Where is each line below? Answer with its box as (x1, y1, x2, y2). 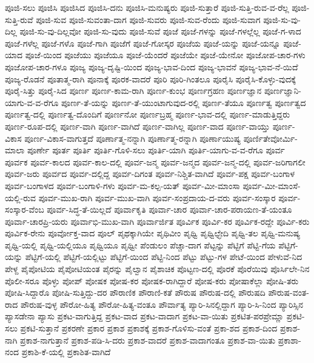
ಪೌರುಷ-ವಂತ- (268, 286, 309, 299)
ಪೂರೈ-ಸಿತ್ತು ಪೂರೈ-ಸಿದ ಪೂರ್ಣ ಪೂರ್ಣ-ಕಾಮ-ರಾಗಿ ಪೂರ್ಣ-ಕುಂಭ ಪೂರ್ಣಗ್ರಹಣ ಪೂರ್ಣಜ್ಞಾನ (5, 84, 262, 97)
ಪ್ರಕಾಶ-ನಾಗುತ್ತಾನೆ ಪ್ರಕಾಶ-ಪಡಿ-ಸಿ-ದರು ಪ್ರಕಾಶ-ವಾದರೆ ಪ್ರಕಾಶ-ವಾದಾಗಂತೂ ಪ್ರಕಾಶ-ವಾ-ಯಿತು (20, 333, 276, 346)
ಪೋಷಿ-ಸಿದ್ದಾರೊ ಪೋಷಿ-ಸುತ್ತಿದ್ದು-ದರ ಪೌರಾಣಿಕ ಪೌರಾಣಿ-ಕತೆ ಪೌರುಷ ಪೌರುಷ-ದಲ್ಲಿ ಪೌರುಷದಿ (5, 286, 266, 299)
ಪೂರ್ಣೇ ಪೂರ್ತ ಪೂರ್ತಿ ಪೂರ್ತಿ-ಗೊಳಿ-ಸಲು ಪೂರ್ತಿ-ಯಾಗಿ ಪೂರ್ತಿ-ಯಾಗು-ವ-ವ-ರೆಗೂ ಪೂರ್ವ (27, 144, 285, 156)
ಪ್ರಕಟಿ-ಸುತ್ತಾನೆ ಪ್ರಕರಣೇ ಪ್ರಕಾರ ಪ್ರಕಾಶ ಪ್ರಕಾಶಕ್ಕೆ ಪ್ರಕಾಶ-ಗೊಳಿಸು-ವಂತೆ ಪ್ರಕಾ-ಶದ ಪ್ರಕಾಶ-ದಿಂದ (20, 322, 278, 335)
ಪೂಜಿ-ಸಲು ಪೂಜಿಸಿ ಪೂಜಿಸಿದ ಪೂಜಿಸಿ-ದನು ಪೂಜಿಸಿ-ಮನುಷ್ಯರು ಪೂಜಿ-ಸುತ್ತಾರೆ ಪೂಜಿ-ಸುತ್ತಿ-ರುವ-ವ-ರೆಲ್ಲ (5, 1, 289, 13)
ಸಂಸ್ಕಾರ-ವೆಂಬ (5, 203, 44, 216)
